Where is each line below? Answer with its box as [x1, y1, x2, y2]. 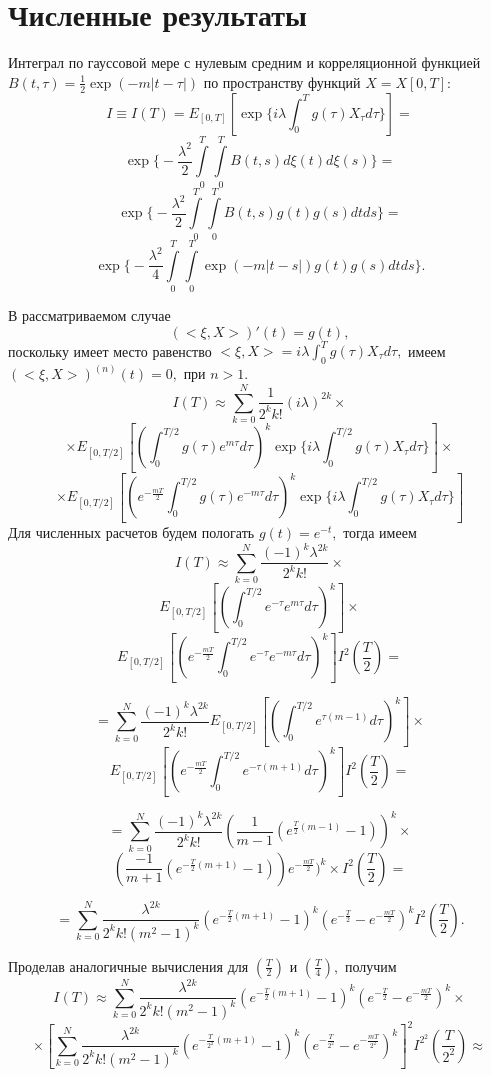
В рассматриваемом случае [8, 304, 171, 325]
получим [344, 955, 397, 976]
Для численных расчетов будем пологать [8, 521, 255, 542]
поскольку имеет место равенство [8, 340, 212, 361]
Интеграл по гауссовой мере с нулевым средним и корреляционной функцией [8, 52, 481, 73]
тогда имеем [343, 521, 417, 542]
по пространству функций [203, 71, 361, 92]
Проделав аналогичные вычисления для [8, 955, 249, 976]
